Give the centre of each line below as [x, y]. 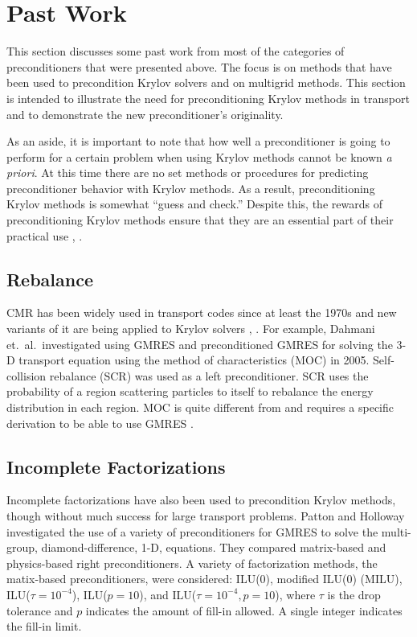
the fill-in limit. [44, 626]
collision [27, 375]
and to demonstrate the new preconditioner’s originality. [145, 114]
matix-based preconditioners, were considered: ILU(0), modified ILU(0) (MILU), [204, 579]
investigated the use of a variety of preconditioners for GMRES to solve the [192, 531]
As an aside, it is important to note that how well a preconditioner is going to [198, 141]
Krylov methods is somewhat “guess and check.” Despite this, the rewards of [194, 204]
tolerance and [40, 610]
